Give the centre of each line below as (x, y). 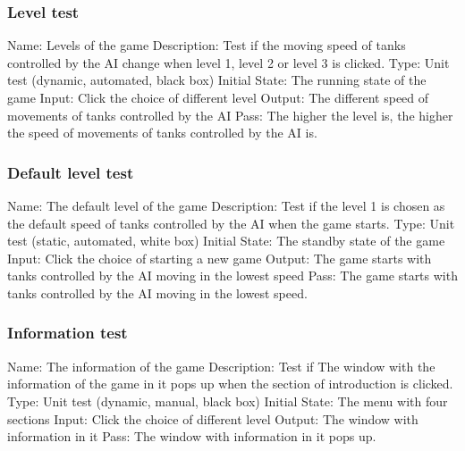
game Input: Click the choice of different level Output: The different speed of (218, 97)
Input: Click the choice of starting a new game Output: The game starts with (220, 258)
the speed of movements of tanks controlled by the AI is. (162, 133)
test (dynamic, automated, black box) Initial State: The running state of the (217, 80)
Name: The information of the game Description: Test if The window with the (221, 366)
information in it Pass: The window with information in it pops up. (192, 436)
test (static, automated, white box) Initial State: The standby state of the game (226, 241)
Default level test (71, 172)
